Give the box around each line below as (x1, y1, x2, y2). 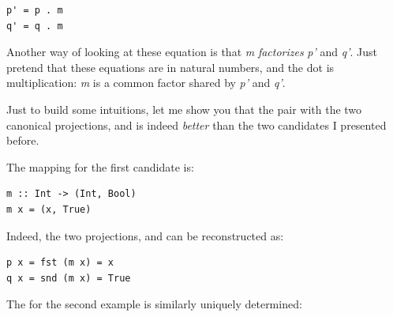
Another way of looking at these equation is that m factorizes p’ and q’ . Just (6, 43, 377, 60)
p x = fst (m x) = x (6, 257, 114, 269)
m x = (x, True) (6, 203, 92, 215)
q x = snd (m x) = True (6, 272, 131, 284)
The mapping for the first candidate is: (6, 158, 194, 175)
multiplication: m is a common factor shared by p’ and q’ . (6, 74, 286, 91)
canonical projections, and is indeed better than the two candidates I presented (6, 116, 387, 133)
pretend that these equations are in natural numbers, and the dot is (6, 58, 335, 75)
